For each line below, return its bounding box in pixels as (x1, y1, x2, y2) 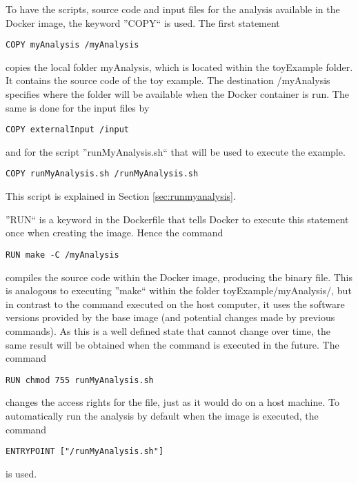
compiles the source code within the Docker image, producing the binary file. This (6, 269, 353, 284)
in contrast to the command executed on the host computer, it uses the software (6, 296, 345, 311)
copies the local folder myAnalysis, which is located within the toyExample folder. (6, 59, 353, 74)
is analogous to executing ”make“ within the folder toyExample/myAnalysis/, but (6, 283, 352, 298)
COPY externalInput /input (6, 125, 129, 135)
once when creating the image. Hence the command (6, 225, 223, 240)
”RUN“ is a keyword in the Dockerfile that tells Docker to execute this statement (6, 212, 349, 226)
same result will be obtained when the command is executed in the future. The (6, 337, 339, 351)
